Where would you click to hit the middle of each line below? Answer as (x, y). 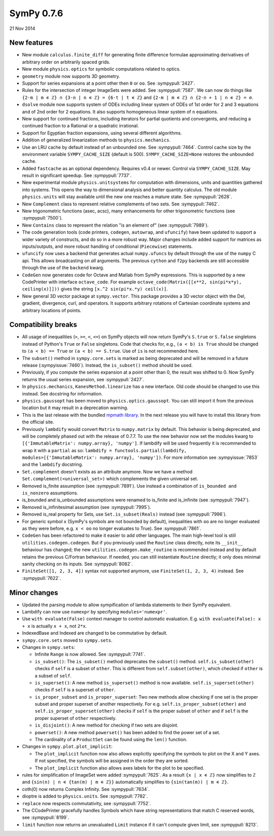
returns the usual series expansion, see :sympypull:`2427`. (83, 379)
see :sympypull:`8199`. (46, 817)
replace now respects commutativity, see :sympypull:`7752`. (87, 803)
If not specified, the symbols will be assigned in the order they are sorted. (112, 761)
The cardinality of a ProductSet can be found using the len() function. (111, 740)
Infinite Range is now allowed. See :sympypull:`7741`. (90, 655)
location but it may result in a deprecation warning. (75, 408)
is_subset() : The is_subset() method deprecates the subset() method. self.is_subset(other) (144, 661)
